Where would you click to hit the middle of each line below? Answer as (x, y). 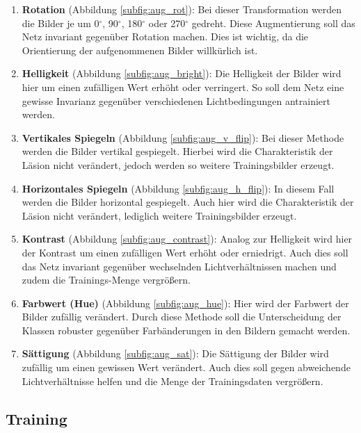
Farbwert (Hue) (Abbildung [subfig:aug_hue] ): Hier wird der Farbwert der (185, 303)
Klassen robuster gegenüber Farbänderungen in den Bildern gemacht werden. (186, 330)
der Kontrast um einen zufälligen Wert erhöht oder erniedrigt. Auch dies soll (185, 252)
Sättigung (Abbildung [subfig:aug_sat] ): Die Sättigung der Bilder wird (175, 353)
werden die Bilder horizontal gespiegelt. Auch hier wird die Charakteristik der (188, 202)
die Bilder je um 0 (61, 23)
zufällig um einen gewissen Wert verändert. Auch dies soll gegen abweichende (186, 367)
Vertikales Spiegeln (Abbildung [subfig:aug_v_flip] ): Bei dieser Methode (183, 137)
